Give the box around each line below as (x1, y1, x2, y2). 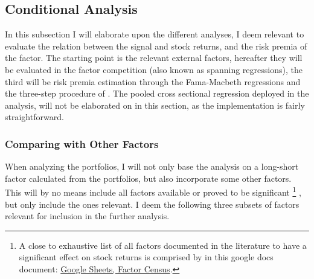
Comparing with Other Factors (5, 136, 159, 151)
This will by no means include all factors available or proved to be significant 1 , (5, 184, 301, 199)
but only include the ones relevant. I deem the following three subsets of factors (5, 197, 300, 210)
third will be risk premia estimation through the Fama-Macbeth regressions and (5, 75, 301, 88)
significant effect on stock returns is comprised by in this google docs (19, 251, 274, 263)
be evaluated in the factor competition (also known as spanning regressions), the (5, 63, 303, 75)
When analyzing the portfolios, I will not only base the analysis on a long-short (5, 160, 299, 173)
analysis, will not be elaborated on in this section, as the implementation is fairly (5, 98, 305, 111)
